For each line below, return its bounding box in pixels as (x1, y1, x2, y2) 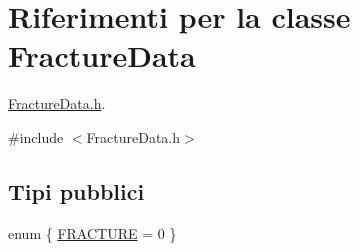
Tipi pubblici (8, 175, 145, 206)
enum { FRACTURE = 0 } (8, 222, 177, 243)
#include (8, 126, 64, 147)
